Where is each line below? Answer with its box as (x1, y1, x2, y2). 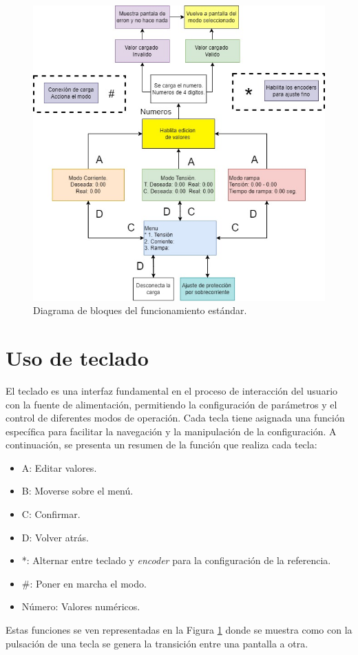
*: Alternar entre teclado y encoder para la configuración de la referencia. (21, 553, 331, 568)
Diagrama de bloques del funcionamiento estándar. (33, 303, 247, 318)
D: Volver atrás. (21, 530, 89, 544)
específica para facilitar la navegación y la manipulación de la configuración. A (6, 424, 337, 438)
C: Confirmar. (21, 507, 81, 521)
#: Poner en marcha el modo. (21, 576, 147, 590)
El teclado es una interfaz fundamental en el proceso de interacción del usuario (6, 383, 338, 397)
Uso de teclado (6, 343, 149, 371)
